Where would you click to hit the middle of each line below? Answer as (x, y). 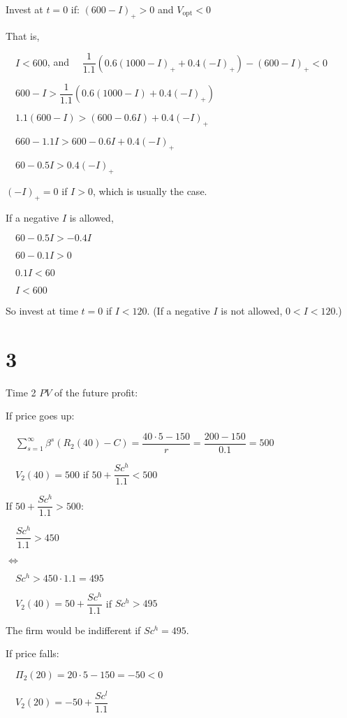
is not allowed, (252, 311)
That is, (23, 35)
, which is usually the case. (150, 191)
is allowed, (91, 217)
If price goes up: (40, 416)
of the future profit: (96, 392)
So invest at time (42, 311)
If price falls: (32, 653)
